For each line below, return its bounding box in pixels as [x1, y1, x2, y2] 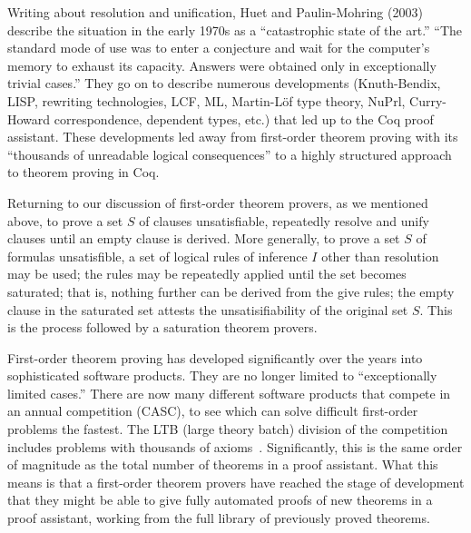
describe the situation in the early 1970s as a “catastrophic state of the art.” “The [7, 20, 463, 39]
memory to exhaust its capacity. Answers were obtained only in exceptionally [7, 55, 437, 74]
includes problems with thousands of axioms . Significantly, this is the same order [7, 437, 463, 456]
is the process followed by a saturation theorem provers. [7, 318, 318, 337]
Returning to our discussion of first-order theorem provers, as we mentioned [7, 192, 428, 212]
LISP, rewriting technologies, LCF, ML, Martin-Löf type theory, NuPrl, [7, 91, 406, 110]
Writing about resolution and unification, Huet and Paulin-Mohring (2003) [7, 3, 423, 21]
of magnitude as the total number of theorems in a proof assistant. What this [7, 455, 438, 474]
